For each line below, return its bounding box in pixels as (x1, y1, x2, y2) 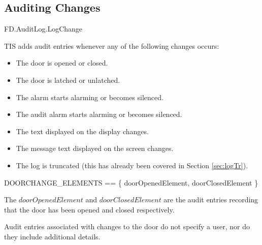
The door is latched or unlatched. (16, 74, 120, 85)
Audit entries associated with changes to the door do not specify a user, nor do (4, 221, 250, 232)
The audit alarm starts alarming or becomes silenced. (16, 109, 182, 119)
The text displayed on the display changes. (16, 126, 149, 136)
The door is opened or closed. (16, 57, 108, 68)
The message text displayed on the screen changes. (16, 143, 174, 154)
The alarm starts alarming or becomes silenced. (16, 91, 163, 102)
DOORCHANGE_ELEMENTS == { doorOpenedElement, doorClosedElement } (4, 177, 258, 188)
